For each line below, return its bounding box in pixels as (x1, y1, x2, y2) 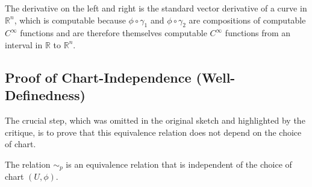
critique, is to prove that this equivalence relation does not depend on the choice (5, 125, 302, 138)
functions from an (225, 27, 291, 39)
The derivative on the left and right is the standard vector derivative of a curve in (5, 2, 307, 14)
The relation (5, 157, 51, 170)
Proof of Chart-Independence (5, 68, 192, 86)
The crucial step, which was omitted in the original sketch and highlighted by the (5, 114, 305, 127)
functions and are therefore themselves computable (20, 27, 207, 39)
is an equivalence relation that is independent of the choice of (66, 157, 292, 170)
